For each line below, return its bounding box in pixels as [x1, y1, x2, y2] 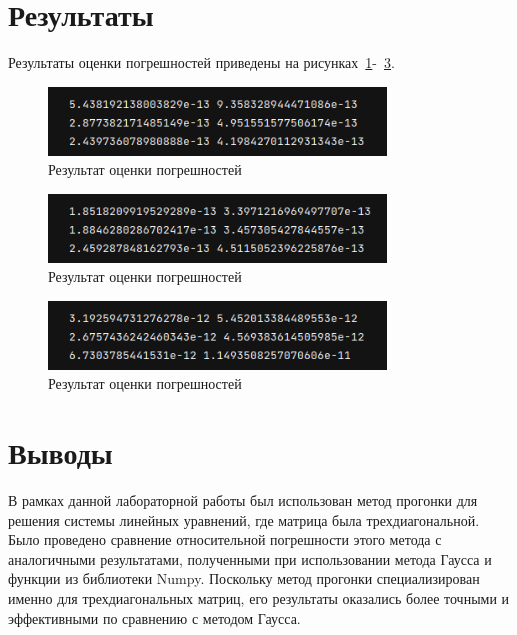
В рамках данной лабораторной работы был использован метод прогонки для [8, 489, 478, 510]
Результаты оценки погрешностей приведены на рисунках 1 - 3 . [8, 52, 395, 73]
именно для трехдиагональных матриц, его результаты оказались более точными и [8, 587, 510, 608]
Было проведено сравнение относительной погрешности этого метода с [8, 529, 442, 550]
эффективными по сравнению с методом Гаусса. [8, 607, 301, 628]
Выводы [8, 432, 113, 472]
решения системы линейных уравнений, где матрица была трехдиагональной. [8, 509, 480, 530]
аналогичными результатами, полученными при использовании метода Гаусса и [8, 548, 492, 569]
